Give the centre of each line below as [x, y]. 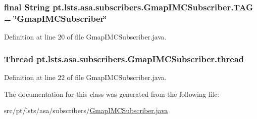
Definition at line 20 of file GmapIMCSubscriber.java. [85, 37]
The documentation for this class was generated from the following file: [112, 94]
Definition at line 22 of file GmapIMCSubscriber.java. [85, 77]
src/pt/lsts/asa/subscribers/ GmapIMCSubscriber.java [86, 110]
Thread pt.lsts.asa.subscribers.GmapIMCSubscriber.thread [124, 59]
